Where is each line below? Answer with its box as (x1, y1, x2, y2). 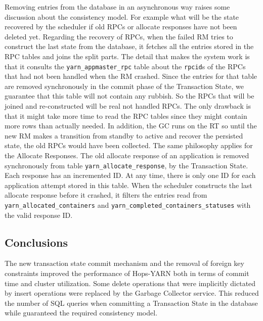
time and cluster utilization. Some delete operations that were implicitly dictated (5, 278, 256, 288)
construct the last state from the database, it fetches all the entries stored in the (5, 41, 254, 52)
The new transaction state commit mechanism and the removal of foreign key (5, 258, 244, 268)
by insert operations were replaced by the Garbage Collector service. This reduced (5, 288, 259, 298)
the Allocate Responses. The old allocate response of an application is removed (5, 150, 249, 160)
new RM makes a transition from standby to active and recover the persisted (5, 130, 243, 141)
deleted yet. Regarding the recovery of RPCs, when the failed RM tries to (5, 31, 233, 41)
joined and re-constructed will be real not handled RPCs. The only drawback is (5, 101, 251, 111)
